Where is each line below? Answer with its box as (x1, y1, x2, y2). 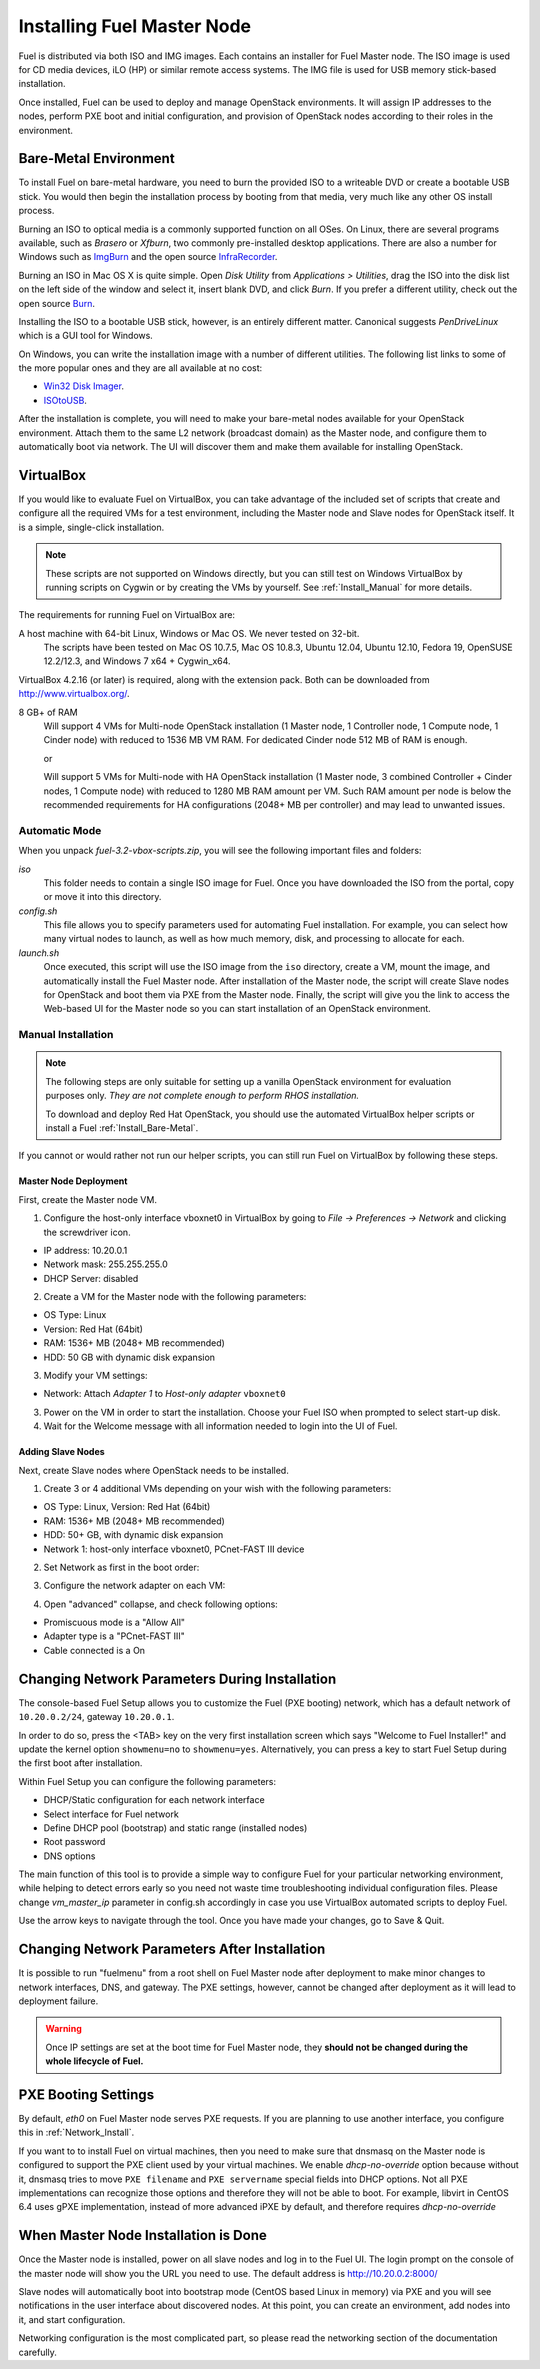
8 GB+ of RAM (18, 706, 79, 718)
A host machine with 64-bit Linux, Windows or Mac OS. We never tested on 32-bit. (18, 627, 360, 639)
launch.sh (18, 946, 60, 959)
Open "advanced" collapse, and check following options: (43, 1598, 279, 1610)
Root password (43, 1836, 106, 1848)
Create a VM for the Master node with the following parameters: (43, 1291, 307, 1303)
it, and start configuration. (18, 2313, 126, 2325)
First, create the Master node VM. (18, 1193, 157, 1205)
